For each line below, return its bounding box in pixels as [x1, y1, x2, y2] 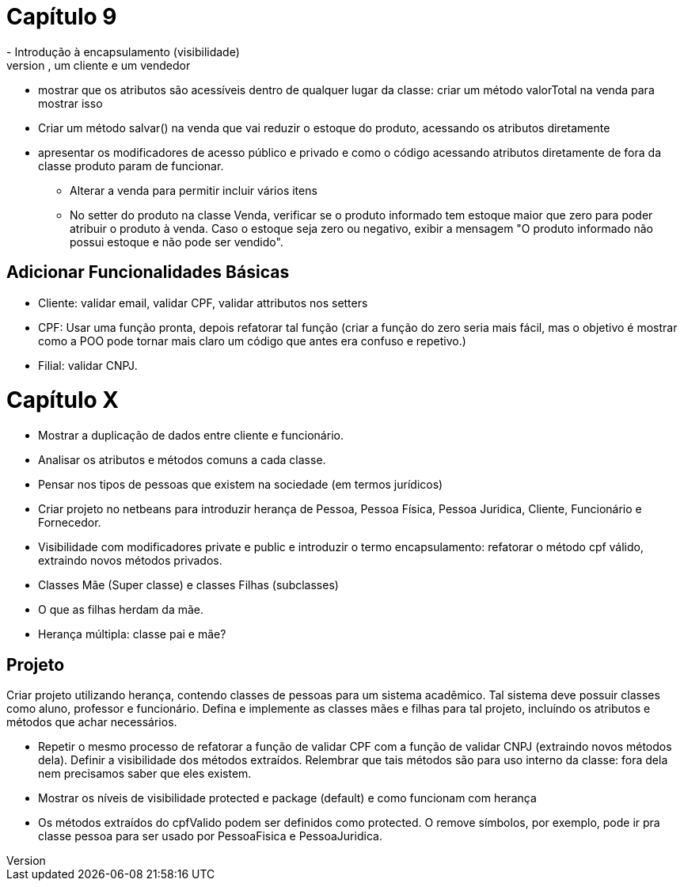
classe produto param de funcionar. [38, 158, 224, 173]
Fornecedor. [38, 516, 101, 530]
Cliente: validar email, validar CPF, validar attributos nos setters [38, 295, 368, 310]
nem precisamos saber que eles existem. [38, 766, 252, 780]
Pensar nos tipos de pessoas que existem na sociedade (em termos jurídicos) [38, 478, 443, 492]
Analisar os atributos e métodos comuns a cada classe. [38, 453, 326, 467]
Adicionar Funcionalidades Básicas [6, 262, 290, 283]
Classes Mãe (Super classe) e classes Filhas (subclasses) [38, 578, 339, 592]
